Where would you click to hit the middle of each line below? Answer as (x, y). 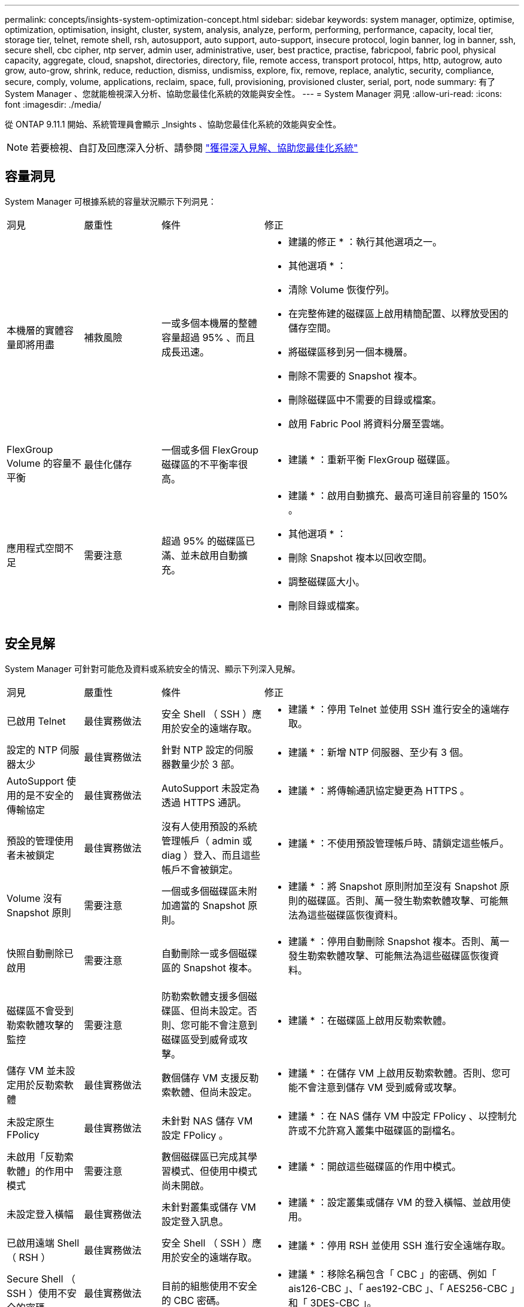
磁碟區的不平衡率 (200, 464)
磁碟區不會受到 (40, 1010)
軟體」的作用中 (40, 1171)
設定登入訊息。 (195, 1221)
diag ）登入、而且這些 (211, 855)
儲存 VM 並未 (36, 1070)
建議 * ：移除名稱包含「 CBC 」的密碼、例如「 (392, 1274)
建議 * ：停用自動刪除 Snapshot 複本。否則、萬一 (399, 941)
